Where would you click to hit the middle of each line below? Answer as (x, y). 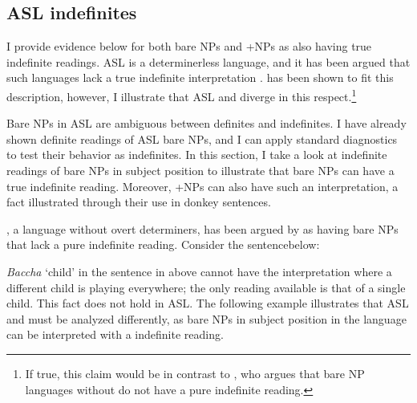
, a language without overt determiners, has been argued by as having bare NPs (202, 228)
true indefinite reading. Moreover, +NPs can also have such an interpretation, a (202, 186)
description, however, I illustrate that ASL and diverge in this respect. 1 (182, 95)
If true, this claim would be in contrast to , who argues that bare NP (195, 373)
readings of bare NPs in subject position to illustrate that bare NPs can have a (200, 171)
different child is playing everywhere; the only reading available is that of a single (206, 287)
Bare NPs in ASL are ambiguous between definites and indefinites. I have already (206, 123)
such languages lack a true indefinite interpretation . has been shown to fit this (200, 77)
